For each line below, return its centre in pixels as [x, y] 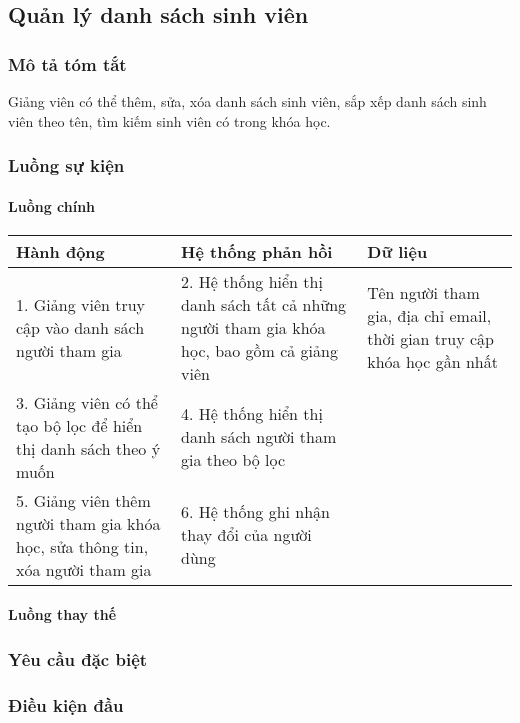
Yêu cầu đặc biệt [78, 658]
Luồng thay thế [62, 614]
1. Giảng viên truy [81, 304]
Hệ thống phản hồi [257, 251]
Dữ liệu [397, 251]
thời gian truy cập [431, 339]
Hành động [60, 251]
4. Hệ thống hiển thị [252, 414]
